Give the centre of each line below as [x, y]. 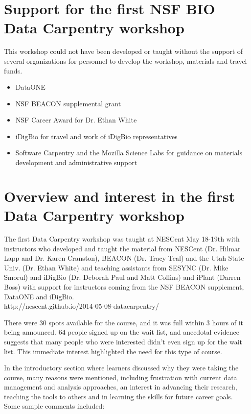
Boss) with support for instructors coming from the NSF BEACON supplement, [124, 286]
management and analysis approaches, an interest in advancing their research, [121, 387]
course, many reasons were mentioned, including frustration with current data [121, 377]
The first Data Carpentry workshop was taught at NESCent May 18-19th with [122, 238]
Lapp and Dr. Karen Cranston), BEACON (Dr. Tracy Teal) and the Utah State [124, 258]
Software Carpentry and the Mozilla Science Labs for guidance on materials [129, 153]
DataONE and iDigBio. [39, 296]
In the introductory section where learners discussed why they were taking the [121, 368]
